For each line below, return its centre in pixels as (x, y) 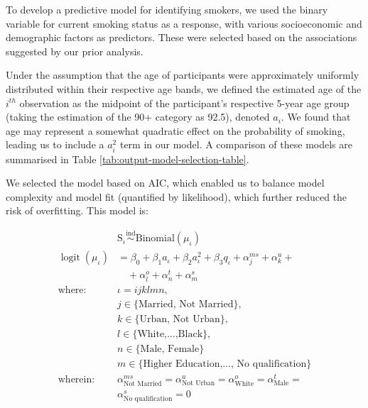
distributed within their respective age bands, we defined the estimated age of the (184, 88)
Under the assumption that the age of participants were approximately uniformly (183, 75)
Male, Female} (172, 349)
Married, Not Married (186, 304)
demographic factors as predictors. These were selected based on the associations (182, 37)
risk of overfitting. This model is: (77, 210)
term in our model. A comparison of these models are (236, 144)
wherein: (76, 379)
